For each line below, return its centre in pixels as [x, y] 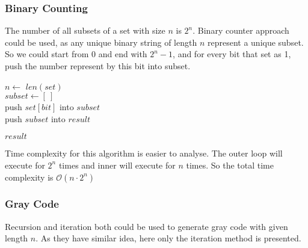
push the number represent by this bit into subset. [98, 66]
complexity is [29, 177]
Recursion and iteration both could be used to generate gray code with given [146, 226]
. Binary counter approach [241, 30]
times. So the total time [230, 165]
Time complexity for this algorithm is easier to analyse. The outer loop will [144, 153]
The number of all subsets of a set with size [85, 30]
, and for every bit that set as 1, [232, 54]
